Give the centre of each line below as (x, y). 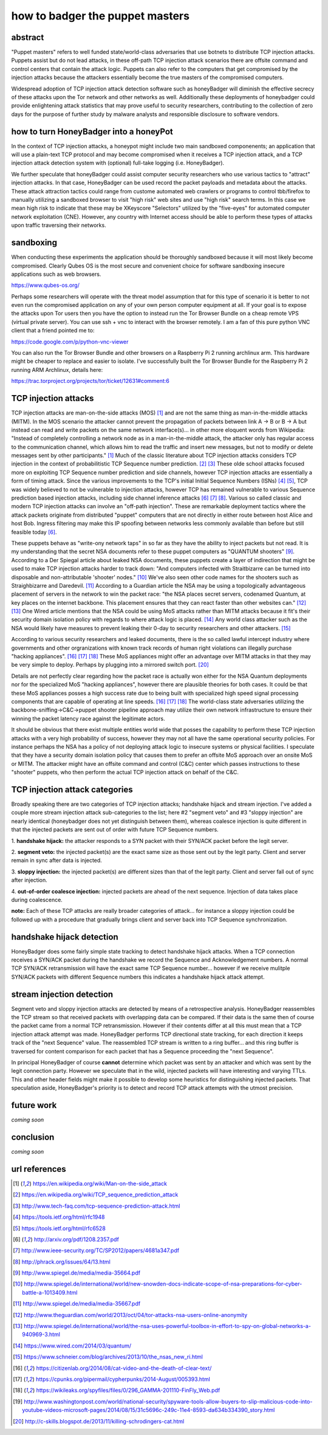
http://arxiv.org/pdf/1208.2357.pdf (77, 1239)
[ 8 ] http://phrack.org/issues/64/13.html (62, 1262)
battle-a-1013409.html (50, 1292)
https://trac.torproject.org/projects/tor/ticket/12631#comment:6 (90, 381)
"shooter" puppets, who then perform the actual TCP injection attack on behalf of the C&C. (125, 773)
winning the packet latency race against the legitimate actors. (88, 718)
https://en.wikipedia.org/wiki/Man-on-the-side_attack (100, 1183)
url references (39, 1169)
